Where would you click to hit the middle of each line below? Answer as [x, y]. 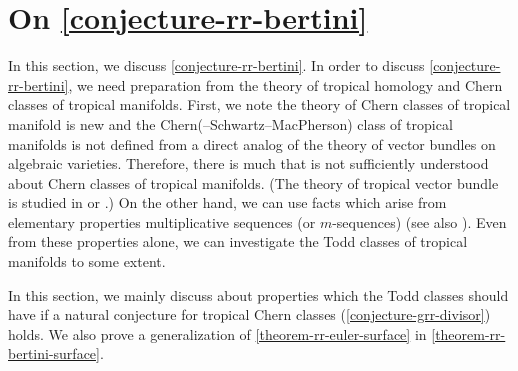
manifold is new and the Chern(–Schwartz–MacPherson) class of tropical [230, 123]
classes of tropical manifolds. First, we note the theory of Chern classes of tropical [259, 104]
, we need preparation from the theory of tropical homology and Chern [285, 84]
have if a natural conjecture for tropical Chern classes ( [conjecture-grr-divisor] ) [249, 314]
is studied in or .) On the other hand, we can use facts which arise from [227, 202]
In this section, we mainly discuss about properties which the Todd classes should [258, 294]
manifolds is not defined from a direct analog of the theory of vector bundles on [252, 143]
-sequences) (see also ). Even [419, 221]
